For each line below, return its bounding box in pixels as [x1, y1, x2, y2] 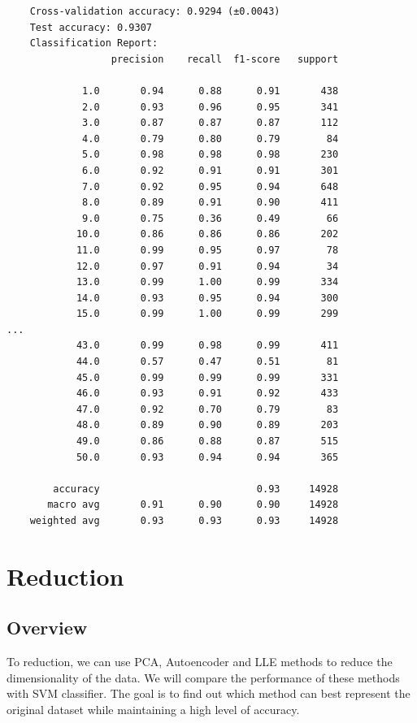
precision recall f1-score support [111, 53, 339, 65]
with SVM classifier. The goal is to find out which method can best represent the [7, 685, 410, 702]
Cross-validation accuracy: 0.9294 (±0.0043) [29, 6, 280, 17]
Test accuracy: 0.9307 [29, 21, 152, 33]
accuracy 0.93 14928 [53, 483, 339, 495]
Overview [7, 615, 88, 640]
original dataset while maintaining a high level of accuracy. [7, 700, 300, 717]
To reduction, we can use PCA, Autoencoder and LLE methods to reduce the [7, 653, 393, 670]
